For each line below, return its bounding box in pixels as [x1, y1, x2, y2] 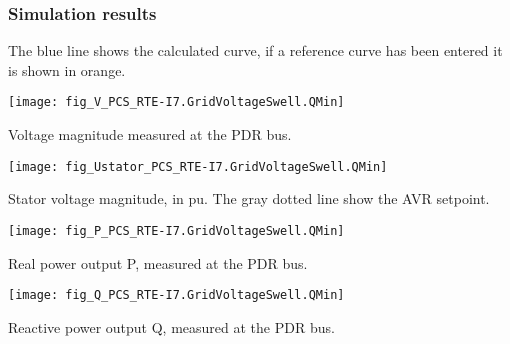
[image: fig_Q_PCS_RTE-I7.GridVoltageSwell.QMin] [8, 288, 345, 303]
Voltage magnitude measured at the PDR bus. [8, 124, 292, 145]
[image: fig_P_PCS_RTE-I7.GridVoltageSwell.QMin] [8, 223, 345, 238]
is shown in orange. [8, 59, 126, 80]
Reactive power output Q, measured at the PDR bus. [8, 316, 335, 337]
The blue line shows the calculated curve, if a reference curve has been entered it [8, 40, 503, 61]
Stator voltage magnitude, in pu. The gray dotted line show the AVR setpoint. [8, 188, 490, 209]
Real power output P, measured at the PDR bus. [8, 252, 308, 273]
